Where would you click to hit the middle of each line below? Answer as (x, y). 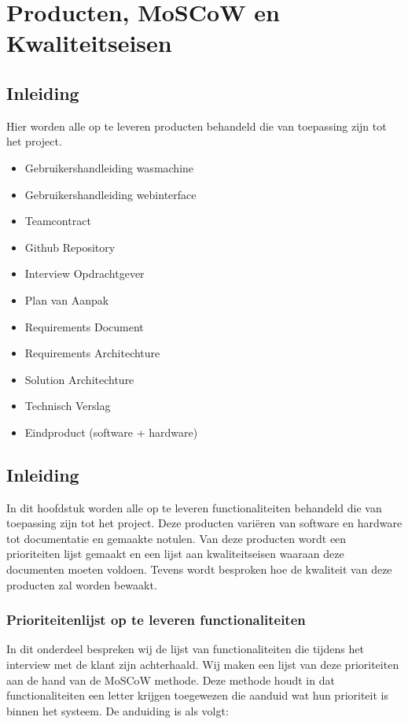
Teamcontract (58, 221)
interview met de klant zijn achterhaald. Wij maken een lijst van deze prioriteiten (203, 665)
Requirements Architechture (92, 353)
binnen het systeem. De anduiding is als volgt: (118, 710)
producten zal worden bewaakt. (82, 584)
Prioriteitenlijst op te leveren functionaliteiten (156, 620)
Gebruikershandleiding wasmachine (109, 167)
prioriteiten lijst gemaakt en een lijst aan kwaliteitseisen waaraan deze (175, 554)
